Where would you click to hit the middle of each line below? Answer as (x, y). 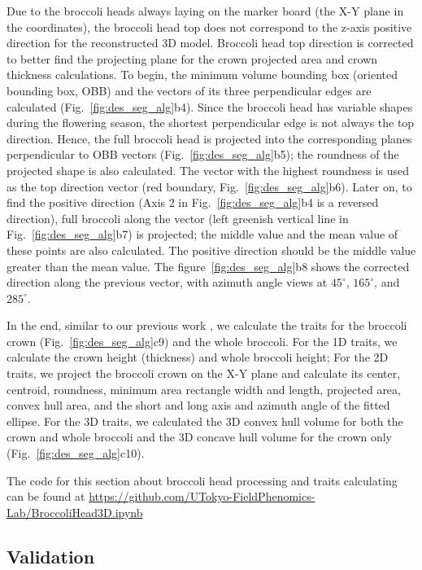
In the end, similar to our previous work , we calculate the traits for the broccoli (207, 325)
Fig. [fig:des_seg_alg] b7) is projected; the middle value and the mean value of (202, 234)
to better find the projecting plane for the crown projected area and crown (192, 58)
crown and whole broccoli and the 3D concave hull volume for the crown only (200, 437)
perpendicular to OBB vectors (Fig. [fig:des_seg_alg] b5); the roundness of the (203, 154)
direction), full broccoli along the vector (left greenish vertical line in (178, 218)
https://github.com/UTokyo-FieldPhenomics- (202, 496)
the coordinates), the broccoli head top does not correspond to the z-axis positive (209, 26)
